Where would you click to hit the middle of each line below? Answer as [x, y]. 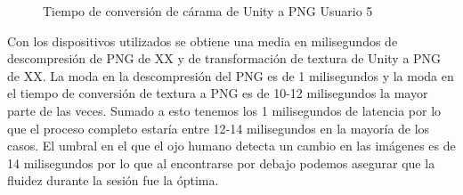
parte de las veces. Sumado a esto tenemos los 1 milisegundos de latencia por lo [224, 110]
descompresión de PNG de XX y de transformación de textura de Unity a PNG [224, 58]
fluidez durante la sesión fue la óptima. [113, 180]
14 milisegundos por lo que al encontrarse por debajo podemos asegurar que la [221, 162]
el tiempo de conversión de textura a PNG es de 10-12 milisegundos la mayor [218, 93]
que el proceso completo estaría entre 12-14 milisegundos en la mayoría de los [219, 128]
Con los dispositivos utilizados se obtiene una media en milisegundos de [203, 41]
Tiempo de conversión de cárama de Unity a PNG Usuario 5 [208, 11]
